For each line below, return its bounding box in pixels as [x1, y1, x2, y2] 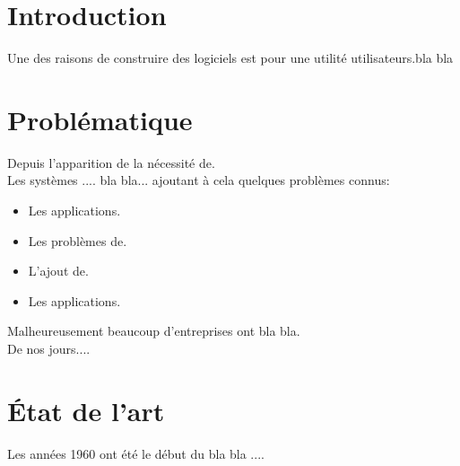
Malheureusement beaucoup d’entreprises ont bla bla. [7, 321, 300, 340]
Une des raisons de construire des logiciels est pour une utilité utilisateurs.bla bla [7, 48, 454, 67]
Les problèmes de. [28, 231, 127, 250]
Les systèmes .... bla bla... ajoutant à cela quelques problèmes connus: [7, 171, 390, 189]
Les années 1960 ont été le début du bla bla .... [7, 444, 265, 462]
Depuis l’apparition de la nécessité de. [7, 153, 215, 171]
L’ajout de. [28, 261, 89, 280]
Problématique [7, 101, 193, 137]
